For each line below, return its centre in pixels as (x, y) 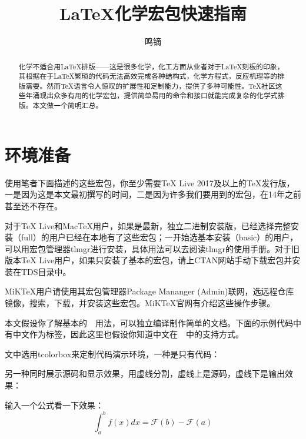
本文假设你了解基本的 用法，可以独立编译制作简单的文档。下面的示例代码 (149, 322)
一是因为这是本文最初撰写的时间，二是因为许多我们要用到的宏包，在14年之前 (153, 194)
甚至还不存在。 (34, 205)
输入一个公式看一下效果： (54, 405)
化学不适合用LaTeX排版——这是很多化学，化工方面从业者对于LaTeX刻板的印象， (151, 66)
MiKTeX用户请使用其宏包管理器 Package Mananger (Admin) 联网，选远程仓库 (149, 291)
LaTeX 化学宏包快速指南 (153, 13)
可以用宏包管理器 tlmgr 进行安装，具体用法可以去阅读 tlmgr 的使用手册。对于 (148, 248)
